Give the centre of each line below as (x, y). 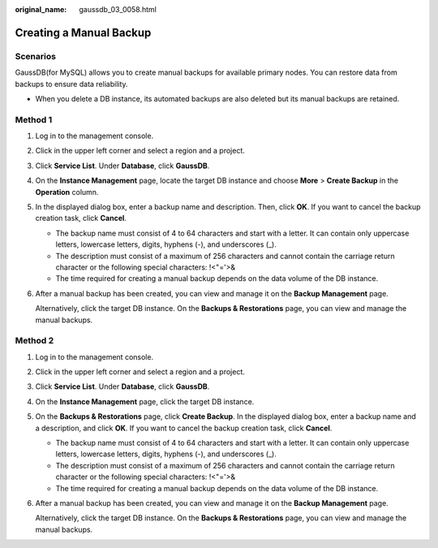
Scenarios (36, 56)
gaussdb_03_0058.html (118, 9)
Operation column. (67, 192)
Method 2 (34, 341)
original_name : (41, 9)
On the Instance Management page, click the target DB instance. (145, 401)
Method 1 (34, 119)
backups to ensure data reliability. (72, 84)
